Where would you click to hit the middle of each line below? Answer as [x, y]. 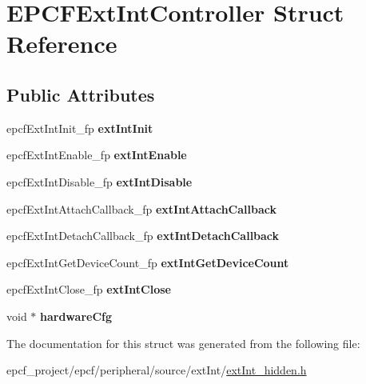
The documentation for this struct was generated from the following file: [183, 343]
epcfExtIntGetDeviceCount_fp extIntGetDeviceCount [148, 262]
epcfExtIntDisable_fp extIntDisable [99, 181]
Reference [62, 44]
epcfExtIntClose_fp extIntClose [89, 289]
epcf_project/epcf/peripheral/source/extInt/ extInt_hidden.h [157, 370]
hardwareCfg [76, 316]
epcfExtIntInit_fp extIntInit [80, 128]
